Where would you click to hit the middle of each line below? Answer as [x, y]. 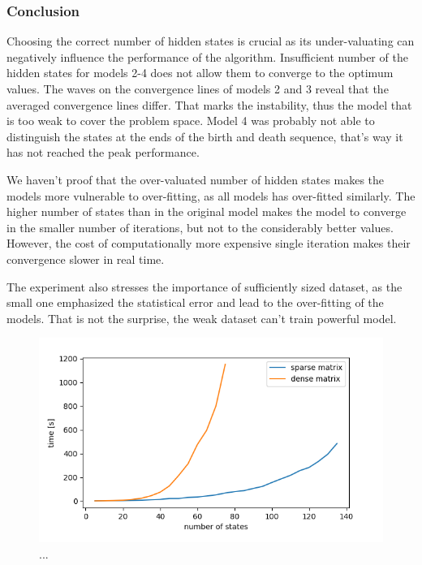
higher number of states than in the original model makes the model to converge [207, 211]
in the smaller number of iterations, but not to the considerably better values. [200, 227]
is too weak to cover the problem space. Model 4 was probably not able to [191, 121]
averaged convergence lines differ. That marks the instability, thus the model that [209, 104]
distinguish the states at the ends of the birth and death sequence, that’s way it [205, 136]
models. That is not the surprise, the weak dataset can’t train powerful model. [202, 318]
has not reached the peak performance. [103, 152]
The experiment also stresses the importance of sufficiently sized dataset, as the [205, 286]
